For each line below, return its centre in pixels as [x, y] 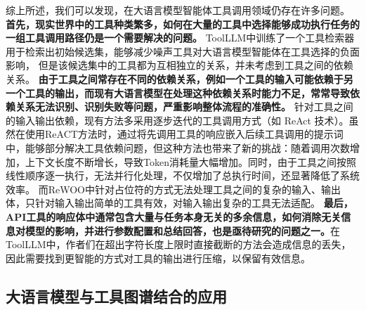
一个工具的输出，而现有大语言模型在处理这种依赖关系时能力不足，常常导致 [178, 92]
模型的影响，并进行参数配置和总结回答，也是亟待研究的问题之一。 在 [182, 230]
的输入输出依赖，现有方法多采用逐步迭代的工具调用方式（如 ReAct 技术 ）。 [177, 120]
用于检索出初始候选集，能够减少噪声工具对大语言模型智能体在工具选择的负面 [183, 51]
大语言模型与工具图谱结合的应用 [116, 296]
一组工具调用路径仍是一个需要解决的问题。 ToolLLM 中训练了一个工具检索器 [180, 38]
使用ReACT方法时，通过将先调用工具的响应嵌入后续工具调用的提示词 [184, 134]
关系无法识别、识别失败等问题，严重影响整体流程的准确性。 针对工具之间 [184, 106]
